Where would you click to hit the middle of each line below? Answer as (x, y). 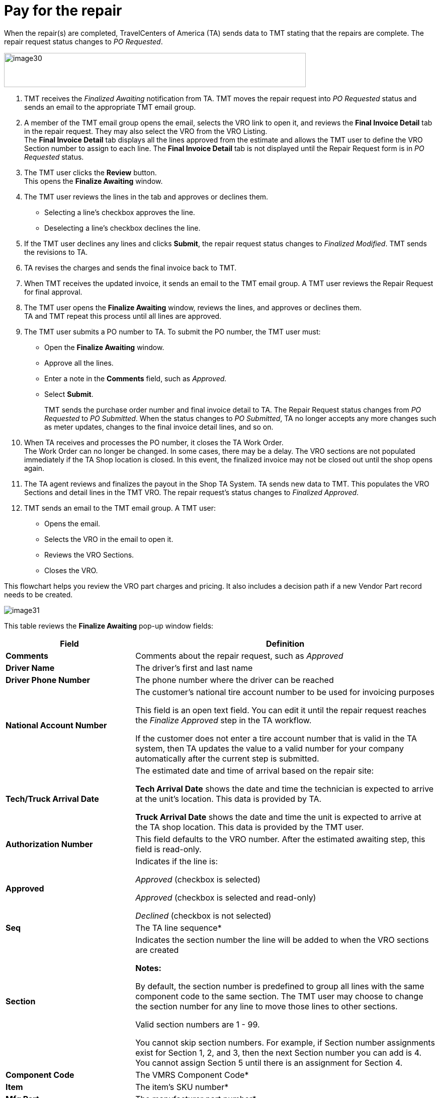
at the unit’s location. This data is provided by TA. (229, 799)
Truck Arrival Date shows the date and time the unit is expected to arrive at (278, 817)
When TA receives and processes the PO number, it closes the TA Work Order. (154, 442)
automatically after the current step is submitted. (227, 758)
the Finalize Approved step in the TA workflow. (224, 720)
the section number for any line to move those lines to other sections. (267, 1006)
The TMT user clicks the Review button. (91, 172)
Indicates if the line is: (177, 861)
